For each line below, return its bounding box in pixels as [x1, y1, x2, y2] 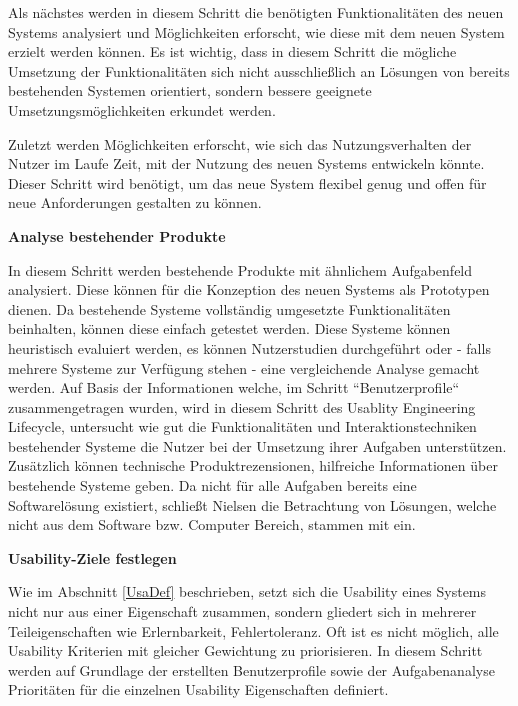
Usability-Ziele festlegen [8, 547, 177, 568]
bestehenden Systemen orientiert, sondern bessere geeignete [8, 80, 372, 101]
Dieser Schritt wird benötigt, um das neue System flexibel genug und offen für [8, 172, 487, 193]
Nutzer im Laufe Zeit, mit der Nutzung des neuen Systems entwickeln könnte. [8, 153, 485, 174]
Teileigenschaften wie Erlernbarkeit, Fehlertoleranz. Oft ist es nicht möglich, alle [8, 620, 499, 641]
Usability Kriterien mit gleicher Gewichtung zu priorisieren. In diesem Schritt [8, 640, 483, 661]
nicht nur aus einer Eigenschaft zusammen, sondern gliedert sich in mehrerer [8, 601, 477, 622]
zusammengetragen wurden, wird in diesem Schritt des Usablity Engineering [8, 396, 476, 417]
